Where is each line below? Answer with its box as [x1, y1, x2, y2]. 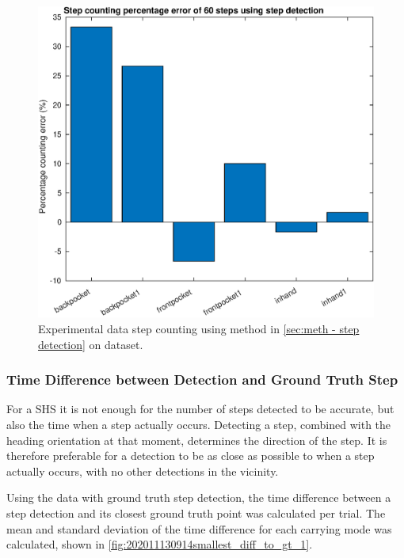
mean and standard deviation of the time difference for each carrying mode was [6, 520, 392, 537]
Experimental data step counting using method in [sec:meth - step [38, 320, 360, 336]
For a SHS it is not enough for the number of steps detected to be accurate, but [6, 400, 394, 417]
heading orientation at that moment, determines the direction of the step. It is [6, 431, 387, 448]
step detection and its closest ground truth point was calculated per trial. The [6, 504, 386, 521]
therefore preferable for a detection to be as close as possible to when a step [6, 447, 375, 464]
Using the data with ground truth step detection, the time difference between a [6, 489, 391, 506]
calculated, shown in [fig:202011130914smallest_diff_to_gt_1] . [6, 536, 313, 552]
